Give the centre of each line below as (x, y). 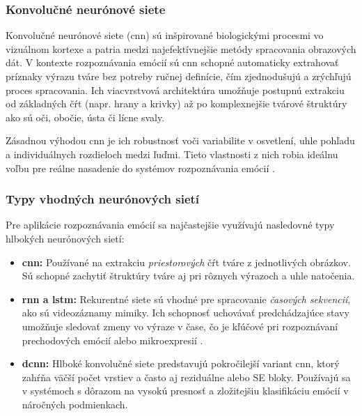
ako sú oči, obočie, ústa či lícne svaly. (85, 117)
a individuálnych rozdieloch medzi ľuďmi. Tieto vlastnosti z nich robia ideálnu (172, 154)
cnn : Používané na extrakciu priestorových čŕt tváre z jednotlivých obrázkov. (186, 262)
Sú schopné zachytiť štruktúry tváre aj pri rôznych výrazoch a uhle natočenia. (188, 276)
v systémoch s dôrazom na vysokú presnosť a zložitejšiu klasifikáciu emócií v (185, 391)
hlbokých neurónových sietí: (65, 238)
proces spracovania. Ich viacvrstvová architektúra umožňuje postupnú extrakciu (175, 90)
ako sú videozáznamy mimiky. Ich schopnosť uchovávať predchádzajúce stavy (186, 313)
